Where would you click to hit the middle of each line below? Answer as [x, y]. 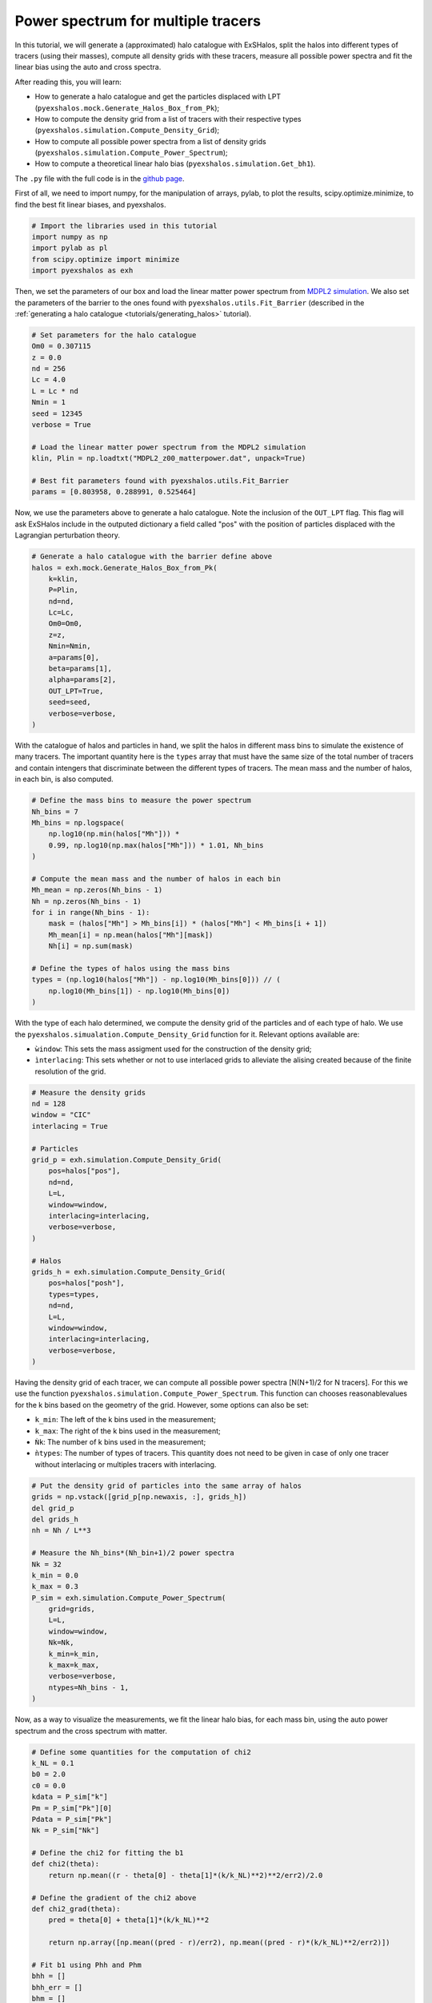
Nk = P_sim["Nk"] [66, 1830]
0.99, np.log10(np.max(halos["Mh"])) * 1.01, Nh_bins [156, 845]
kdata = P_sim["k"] [70, 1797]
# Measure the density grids [89, 1092]
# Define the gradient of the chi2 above [114, 1898]
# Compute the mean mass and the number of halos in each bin [156, 879]
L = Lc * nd [55, 391]
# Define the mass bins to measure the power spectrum [141, 800]
